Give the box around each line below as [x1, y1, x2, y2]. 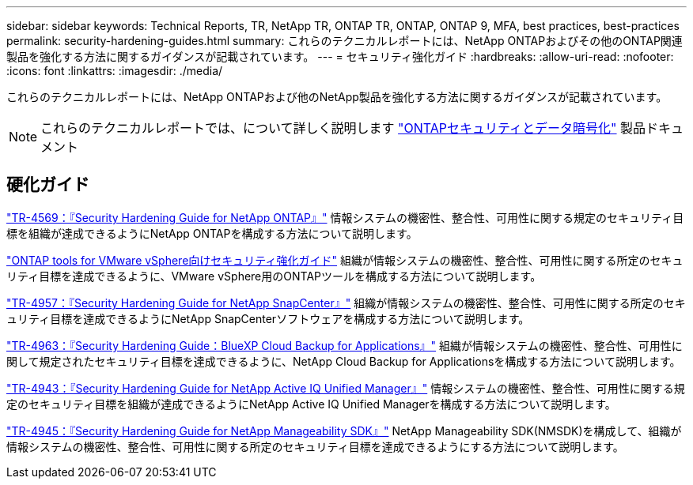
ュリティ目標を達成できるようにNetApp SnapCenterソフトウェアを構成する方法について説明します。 [6, 311, 530, 325]
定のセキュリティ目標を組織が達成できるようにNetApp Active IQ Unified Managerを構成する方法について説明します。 [6, 397, 616, 411]
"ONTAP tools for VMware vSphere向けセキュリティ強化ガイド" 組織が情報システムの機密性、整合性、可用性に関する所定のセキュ [6, 253, 684, 267]
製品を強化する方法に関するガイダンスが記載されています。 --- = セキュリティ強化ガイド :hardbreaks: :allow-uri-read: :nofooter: [6, 50, 674, 63]
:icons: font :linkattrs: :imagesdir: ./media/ [6, 64, 223, 77]
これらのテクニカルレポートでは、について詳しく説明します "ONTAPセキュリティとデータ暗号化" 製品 [40, 120, 646, 136]
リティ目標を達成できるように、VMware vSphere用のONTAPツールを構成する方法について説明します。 [6, 269, 542, 283]
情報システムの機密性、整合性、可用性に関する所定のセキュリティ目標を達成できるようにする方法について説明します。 [6, 439, 624, 453]
